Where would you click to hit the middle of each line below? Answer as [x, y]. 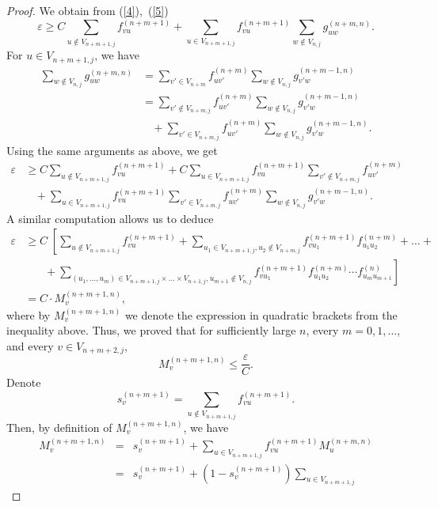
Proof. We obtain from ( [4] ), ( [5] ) [88, 10]
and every [30, 345]
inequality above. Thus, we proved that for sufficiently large [151, 330]
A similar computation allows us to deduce [110, 218]
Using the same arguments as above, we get [112, 150]
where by [29, 314]
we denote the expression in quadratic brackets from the [261, 314]
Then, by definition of [59, 427]
